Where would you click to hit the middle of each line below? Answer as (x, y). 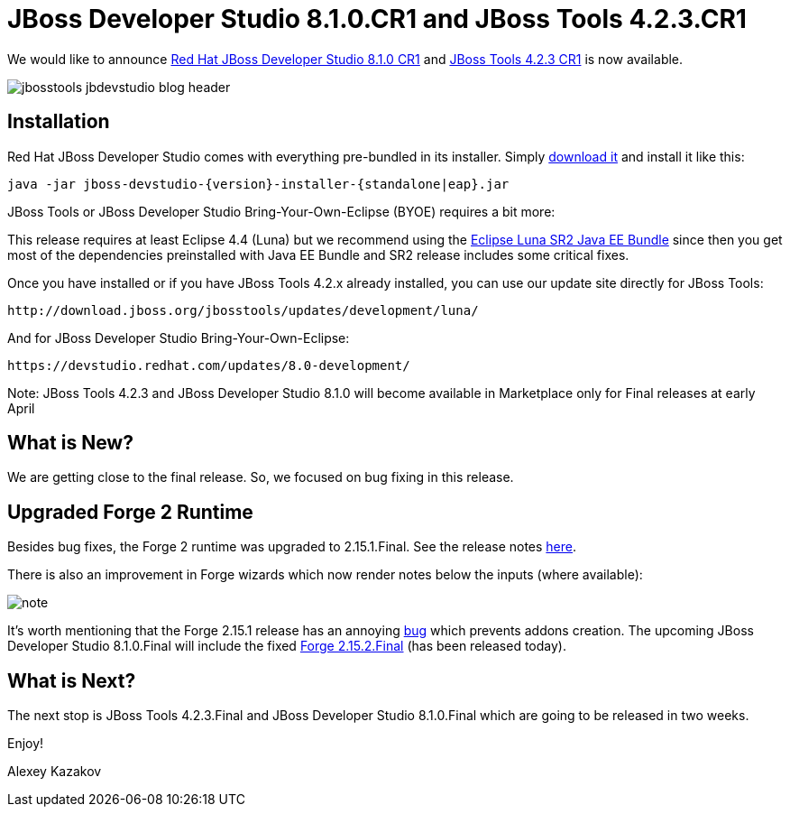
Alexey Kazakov (55, 772)
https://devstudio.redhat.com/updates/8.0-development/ (209, 365)
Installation (59, 122)
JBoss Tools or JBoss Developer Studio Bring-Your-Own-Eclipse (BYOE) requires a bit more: (281, 211)
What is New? (70, 443)
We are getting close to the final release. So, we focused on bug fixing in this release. (261, 477)
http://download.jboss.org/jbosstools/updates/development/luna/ (243, 310)
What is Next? (72, 680)
